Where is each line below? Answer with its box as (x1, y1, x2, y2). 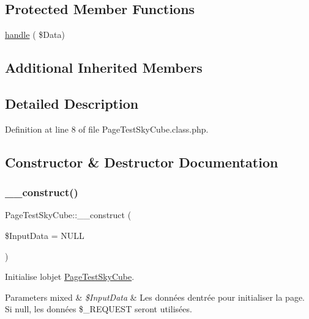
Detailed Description (5, 94, 139, 112)
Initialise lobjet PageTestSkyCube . (5, 270, 135, 283)
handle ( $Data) (5, 28, 65, 41)
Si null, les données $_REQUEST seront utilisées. (5, 302, 192, 315)
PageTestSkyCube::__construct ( (5, 208, 132, 221)
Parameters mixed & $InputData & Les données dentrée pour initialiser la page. (5, 290, 305, 303)
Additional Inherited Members (5, 58, 203, 77)
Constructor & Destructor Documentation (5, 152, 278, 171)
